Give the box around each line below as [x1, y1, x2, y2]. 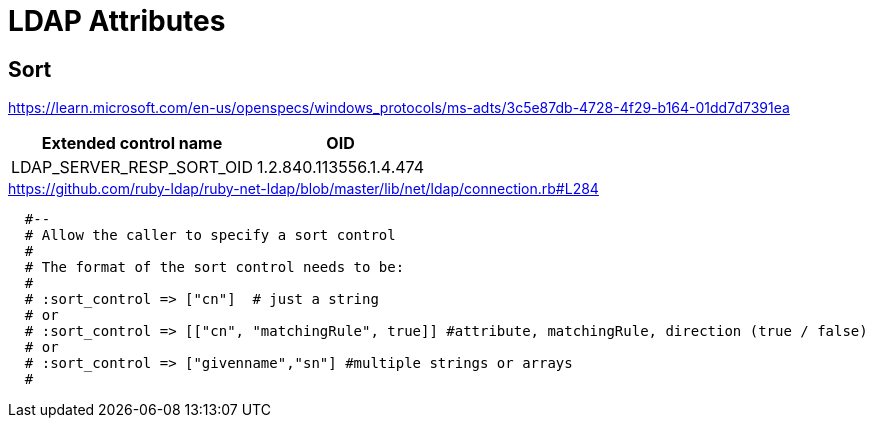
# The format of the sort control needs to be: [24, 259, 405, 276]
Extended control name [41, 133, 223, 154]
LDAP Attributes [8, 4, 226, 38]
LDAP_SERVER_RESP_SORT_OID [11, 157, 253, 178]
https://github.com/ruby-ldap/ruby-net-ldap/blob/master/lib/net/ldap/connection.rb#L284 [8, 180, 599, 198]
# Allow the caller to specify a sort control [24, 227, 396, 244]
